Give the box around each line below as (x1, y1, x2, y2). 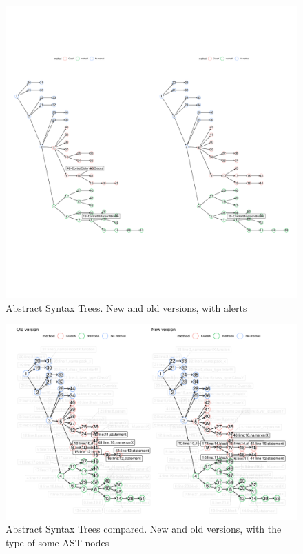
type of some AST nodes (6, 535, 109, 549)
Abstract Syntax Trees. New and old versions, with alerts (6, 300, 247, 315)
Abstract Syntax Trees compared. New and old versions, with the (6, 522, 282, 536)
